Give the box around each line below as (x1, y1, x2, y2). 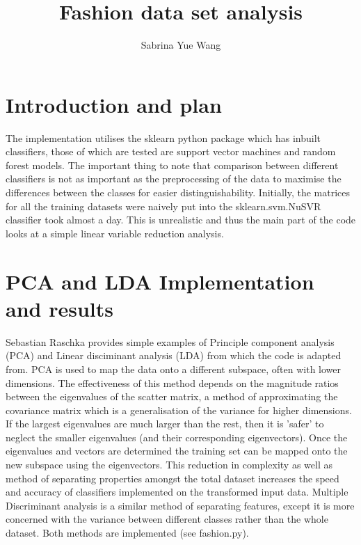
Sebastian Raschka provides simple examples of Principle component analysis (6, 334, 335, 349)
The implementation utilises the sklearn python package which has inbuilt (6, 130, 321, 145)
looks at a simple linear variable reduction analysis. (6, 226, 224, 240)
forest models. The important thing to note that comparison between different (6, 157, 339, 172)
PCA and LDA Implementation (6, 267, 314, 295)
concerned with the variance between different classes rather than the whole (6, 512, 328, 526)
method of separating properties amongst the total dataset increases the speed (6, 471, 339, 485)
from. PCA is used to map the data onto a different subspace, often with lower (6, 361, 342, 376)
